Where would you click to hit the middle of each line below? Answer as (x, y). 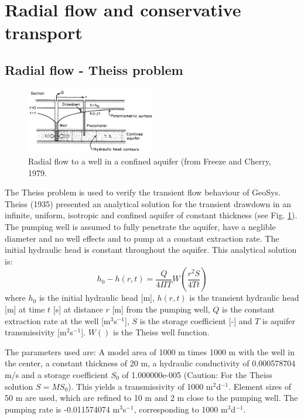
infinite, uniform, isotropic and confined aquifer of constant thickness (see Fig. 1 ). (151, 215)
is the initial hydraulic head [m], (97, 298)
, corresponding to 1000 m (181, 409)
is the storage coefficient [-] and (196, 320)
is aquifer (279, 320)
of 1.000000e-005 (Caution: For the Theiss (197, 374)
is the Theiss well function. (161, 332)
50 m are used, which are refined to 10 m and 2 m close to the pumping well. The (151, 398)
